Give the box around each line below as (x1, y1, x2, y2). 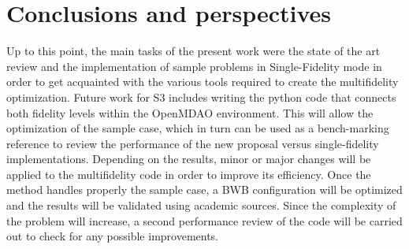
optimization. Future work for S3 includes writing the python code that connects (6, 88, 396, 105)
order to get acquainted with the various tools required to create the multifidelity (6, 73, 399, 90)
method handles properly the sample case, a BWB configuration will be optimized (6, 181, 403, 198)
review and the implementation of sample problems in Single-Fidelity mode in (6, 58, 382, 74)
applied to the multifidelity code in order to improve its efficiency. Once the (6, 165, 371, 182)
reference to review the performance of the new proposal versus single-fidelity (6, 135, 379, 151)
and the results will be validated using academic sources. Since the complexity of (6, 197, 396, 214)
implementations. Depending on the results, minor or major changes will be (6, 151, 371, 167)
